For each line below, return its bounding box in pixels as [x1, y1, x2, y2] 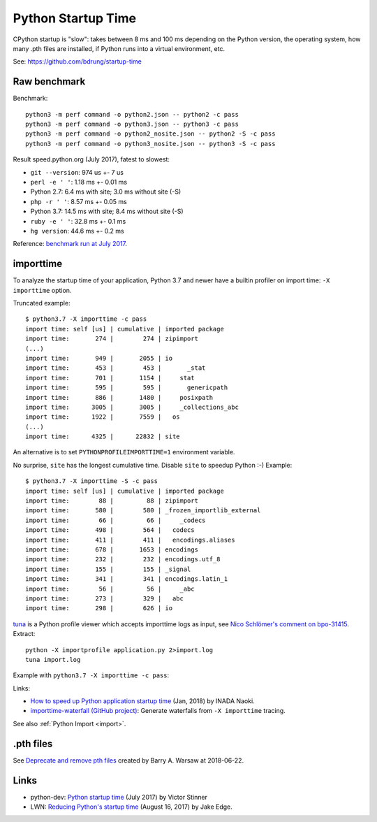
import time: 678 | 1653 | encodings [25, 545, 199, 554]
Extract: [13, 630, 36, 638]
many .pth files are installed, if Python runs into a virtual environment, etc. [13, 44, 226, 52]
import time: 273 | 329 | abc [25, 594, 184, 603]
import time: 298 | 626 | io [25, 605, 173, 612]
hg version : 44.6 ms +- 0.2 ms [30, 226, 125, 235]
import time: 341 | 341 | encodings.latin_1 [25, 575, 228, 583]
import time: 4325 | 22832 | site [25, 433, 181, 440]
